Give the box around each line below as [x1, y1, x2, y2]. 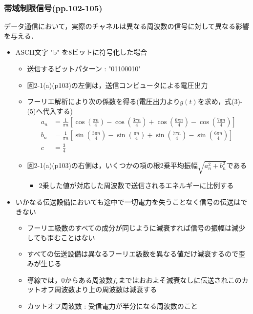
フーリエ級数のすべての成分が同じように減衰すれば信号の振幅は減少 [27, 223, 246, 233]
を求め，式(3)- [197, 96, 243, 106]
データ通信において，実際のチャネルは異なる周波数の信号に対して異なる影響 [4, 21, 250, 31]
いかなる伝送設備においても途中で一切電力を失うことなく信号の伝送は [15, 196, 241, 207]
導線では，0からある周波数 [27, 274, 113, 285]
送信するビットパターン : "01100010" [27, 63, 141, 73]
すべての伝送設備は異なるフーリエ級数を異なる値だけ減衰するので [27, 249, 239, 259]
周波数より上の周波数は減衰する [54, 284, 157, 294]
